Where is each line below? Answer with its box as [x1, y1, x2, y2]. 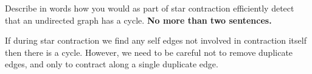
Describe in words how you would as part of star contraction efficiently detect [5, 2, 294, 14]
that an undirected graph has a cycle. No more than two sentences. [5, 13, 272, 26]
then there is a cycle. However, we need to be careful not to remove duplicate [5, 45, 293, 58]
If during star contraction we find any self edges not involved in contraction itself [5, 34, 307, 47]
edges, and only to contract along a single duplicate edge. [5, 58, 218, 70]
